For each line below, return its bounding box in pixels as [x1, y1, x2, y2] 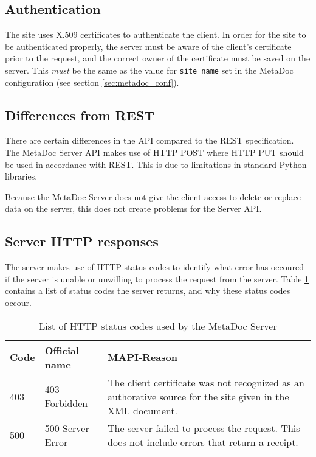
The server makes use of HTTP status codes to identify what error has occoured [5, 260, 304, 273]
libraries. [5, 170, 38, 183]
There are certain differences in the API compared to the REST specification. [5, 134, 294, 147]
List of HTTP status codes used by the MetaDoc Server [39, 318, 277, 333]
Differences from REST [5, 105, 154, 124]
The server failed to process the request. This [108, 420, 300, 435]
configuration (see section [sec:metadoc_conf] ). [5, 75, 179, 88]
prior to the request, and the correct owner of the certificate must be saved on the [5, 52, 311, 65]
